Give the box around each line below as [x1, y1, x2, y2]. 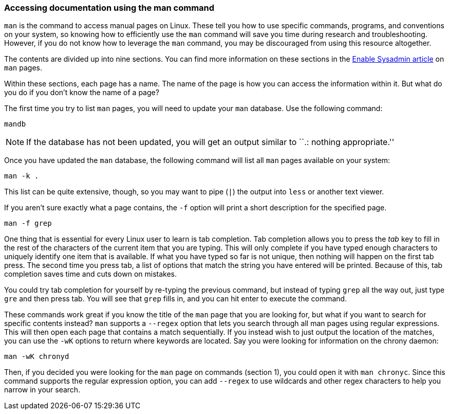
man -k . [4, 172, 39, 181]
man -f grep [4, 219, 52, 228]
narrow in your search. [4, 385, 81, 394]
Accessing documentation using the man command [4, 3, 215, 13]
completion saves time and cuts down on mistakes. [4, 269, 177, 279]
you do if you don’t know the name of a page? [4, 88, 159, 97]
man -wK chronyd [4, 352, 69, 361]
